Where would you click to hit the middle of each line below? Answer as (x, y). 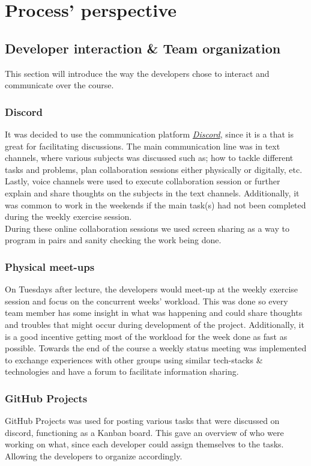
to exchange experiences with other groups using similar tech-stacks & (134, 359)
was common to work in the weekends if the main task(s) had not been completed (155, 204)
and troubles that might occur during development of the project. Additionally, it (155, 324)
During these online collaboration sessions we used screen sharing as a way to (147, 228)
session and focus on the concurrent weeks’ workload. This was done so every (146, 301)
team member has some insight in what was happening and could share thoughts (154, 313)
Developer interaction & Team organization (143, 48)
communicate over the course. (59, 85)
